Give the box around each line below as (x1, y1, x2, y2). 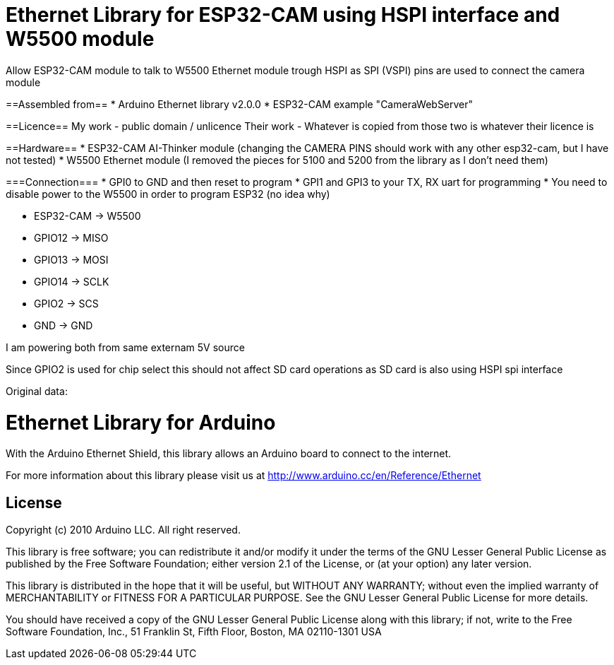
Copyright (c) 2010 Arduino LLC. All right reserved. (6, 524, 241, 536)
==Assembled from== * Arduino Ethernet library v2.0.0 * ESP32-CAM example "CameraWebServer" (6, 98, 474, 110)
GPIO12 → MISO (34, 231, 109, 244)
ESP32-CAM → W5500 (34, 209, 141, 222)
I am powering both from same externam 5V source (6, 341, 245, 353)
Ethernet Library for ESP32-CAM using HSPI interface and (6, 3, 560, 27)
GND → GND (34, 319, 93, 331)
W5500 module (6, 27, 155, 51)
